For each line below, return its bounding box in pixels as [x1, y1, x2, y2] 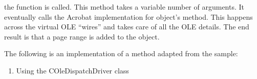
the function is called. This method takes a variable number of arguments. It [4, 2, 245, 12]
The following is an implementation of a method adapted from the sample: [4, 48, 238, 59]
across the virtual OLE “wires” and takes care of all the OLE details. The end [4, 21, 249, 32]
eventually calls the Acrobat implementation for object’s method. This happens [4, 11, 253, 22]
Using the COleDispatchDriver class [16, 65, 129, 75]
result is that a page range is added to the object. [4, 31, 160, 42]
